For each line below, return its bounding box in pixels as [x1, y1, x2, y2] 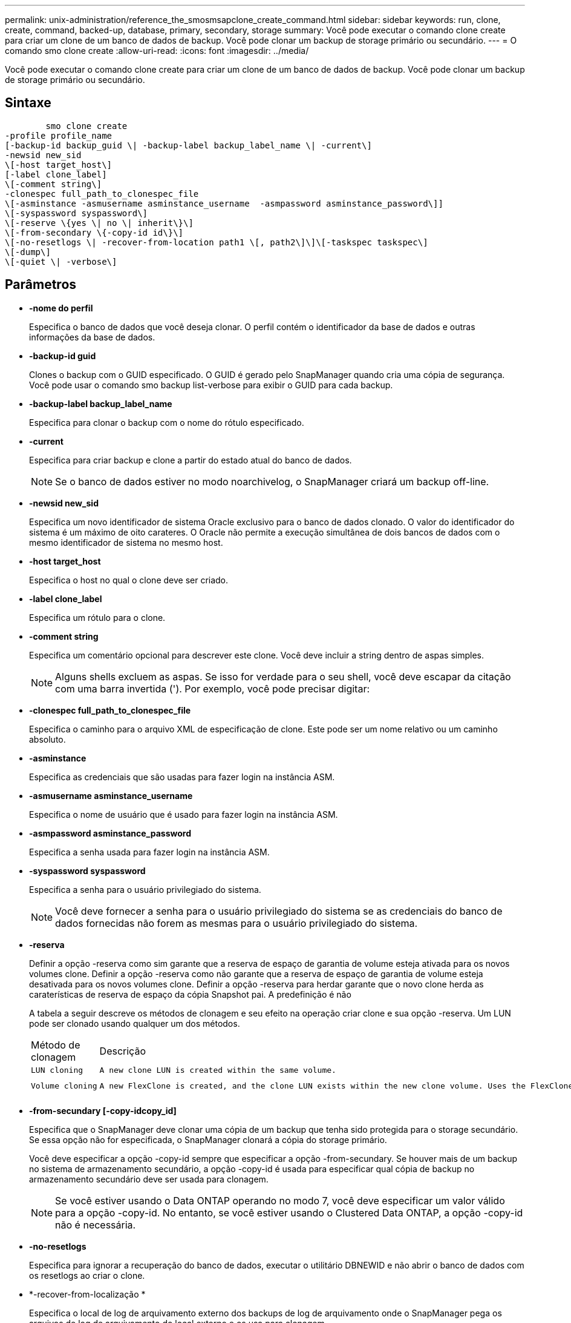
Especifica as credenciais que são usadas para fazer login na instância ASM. [29, 771, 335, 782]
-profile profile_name [5, 130, 113, 141]
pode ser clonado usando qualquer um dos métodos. [29, 1018, 240, 1029]
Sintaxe [5, 95, 51, 111]
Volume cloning [31, 1081, 97, 1091]
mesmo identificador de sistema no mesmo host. [29, 537, 223, 548]
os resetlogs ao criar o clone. [29, 1270, 145, 1281]
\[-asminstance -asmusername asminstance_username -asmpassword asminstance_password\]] [5, 198, 443, 208]
